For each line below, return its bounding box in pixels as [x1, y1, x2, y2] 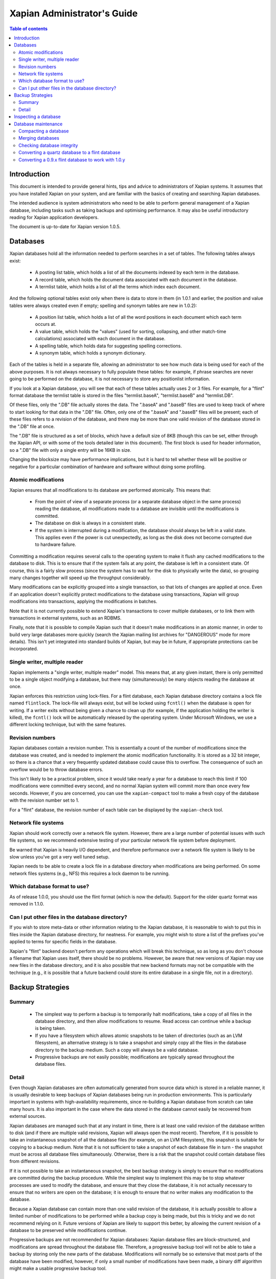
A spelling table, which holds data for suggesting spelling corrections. [35, 343, 182, 349]
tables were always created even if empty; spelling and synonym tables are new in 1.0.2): [9, 302, 197, 308]
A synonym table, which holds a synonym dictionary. [35, 350, 146, 356]
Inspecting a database [14, 114, 61, 120]
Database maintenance [14, 121, 63, 127]
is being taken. [35, 1025, 66, 1031]
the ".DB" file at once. [9, 423, 55, 429]
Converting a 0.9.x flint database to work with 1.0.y [18, 157, 125, 163]
